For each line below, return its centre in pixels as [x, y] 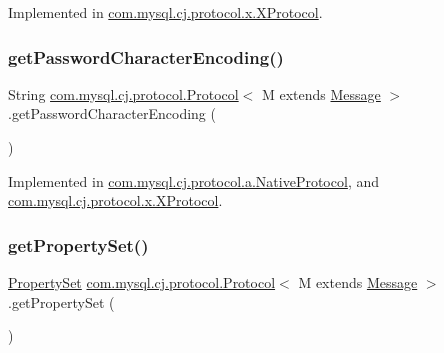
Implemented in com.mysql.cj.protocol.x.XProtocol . [165, 12]
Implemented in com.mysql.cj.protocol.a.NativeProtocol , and [193, 180]
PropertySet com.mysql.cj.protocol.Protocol [142, 282]
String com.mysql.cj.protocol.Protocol [123, 93]
